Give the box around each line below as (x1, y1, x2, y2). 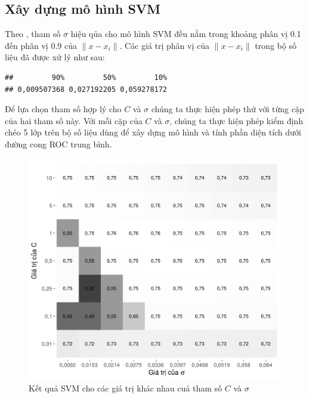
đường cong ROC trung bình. (5, 137, 112, 150)
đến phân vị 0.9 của (5, 39, 77, 51)
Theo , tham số (5, 27, 61, 40)
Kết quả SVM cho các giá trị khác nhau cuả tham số (29, 382, 223, 394)
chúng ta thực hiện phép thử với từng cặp (151, 103, 304, 115)
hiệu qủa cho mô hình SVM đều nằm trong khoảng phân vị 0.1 (70, 27, 301, 40)
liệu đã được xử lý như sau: (5, 51, 105, 63)
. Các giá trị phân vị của (119, 39, 209, 51)
